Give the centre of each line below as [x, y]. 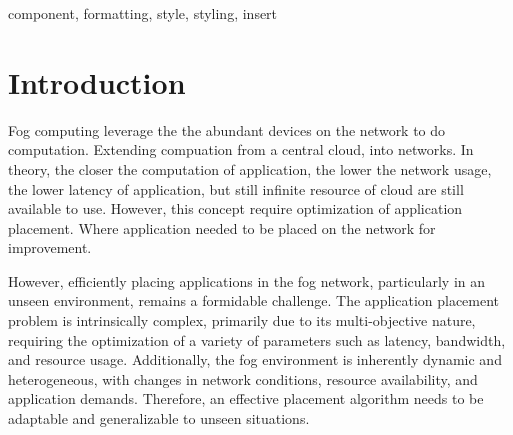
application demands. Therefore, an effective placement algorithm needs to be [246, 398]
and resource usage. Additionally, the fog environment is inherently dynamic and [255, 359]
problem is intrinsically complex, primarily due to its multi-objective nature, [242, 320]
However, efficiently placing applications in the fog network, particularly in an [247, 280]
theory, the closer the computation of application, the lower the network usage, [250, 168]
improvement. [50, 247]
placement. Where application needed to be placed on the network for [222, 227]
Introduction [97, 81]
